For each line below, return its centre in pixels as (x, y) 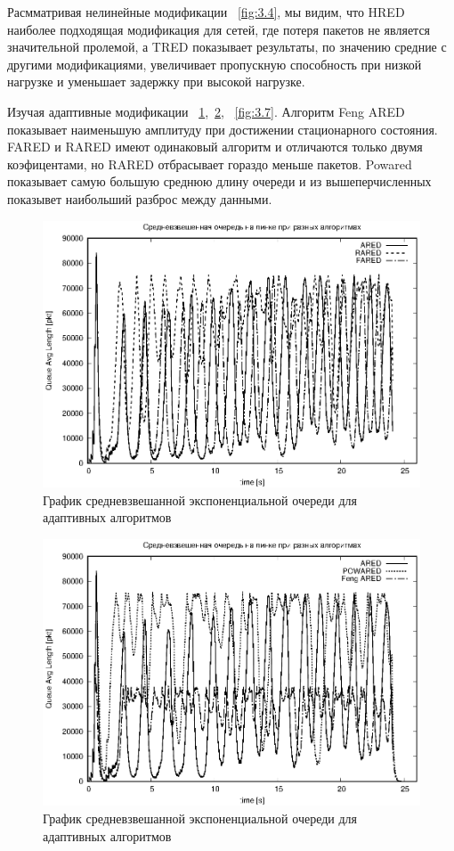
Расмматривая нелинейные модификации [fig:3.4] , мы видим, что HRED (206, 12)
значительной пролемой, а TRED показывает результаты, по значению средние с (227, 47)
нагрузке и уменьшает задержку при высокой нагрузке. (156, 82)
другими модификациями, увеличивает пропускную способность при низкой (215, 64)
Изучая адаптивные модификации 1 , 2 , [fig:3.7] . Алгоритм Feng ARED (206, 111)
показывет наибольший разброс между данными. (140, 198)
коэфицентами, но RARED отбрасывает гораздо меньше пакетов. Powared (210, 164)
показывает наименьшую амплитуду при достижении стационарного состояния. (223, 129)
